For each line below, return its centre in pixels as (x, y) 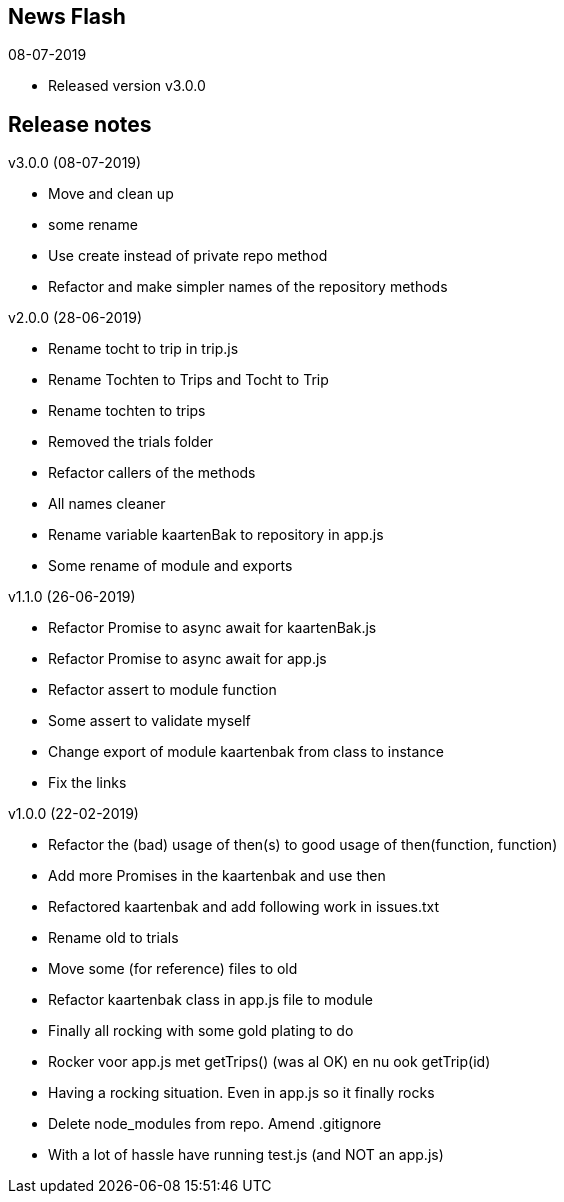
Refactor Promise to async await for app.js (187, 659)
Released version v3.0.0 (127, 86)
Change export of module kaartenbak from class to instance (246, 752)
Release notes (80, 124)
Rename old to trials (113, 938)
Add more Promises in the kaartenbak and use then (217, 876)
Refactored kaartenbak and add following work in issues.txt (244, 907)
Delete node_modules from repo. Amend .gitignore (215, 1124)
